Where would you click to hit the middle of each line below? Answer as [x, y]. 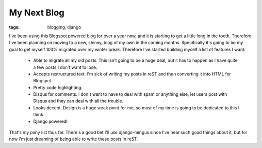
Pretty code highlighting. [58, 88]
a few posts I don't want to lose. [65, 67]
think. [39, 115]
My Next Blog [37, 13]
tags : [14, 27]
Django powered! [50, 121]
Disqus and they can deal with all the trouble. [78, 101]
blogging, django [64, 27]
